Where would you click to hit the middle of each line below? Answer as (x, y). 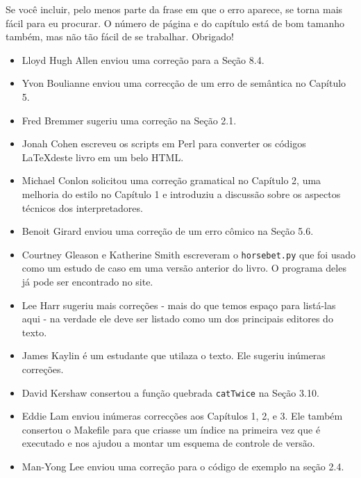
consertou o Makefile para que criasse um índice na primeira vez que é (171, 429)
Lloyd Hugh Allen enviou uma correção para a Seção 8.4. (143, 59)
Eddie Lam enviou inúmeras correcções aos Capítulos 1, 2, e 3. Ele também (182, 416)
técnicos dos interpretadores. (82, 207)
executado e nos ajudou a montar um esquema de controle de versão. (168, 443)
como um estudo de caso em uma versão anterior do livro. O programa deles (184, 268)
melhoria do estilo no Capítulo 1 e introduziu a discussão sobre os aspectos (181, 193)
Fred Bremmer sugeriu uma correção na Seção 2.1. (129, 120)
